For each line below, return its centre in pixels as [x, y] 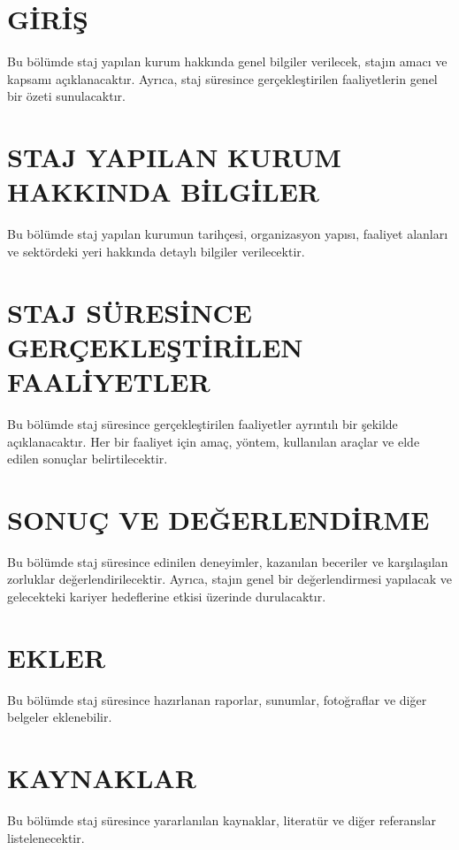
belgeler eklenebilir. [60, 717]
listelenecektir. [46, 837]
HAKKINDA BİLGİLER [163, 191]
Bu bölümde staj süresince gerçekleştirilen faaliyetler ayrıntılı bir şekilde [203, 423]
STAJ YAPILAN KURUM [174, 157]
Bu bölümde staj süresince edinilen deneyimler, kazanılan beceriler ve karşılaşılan [228, 561]
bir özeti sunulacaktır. [66, 96]
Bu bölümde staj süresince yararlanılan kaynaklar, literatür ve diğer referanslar [222, 820]
